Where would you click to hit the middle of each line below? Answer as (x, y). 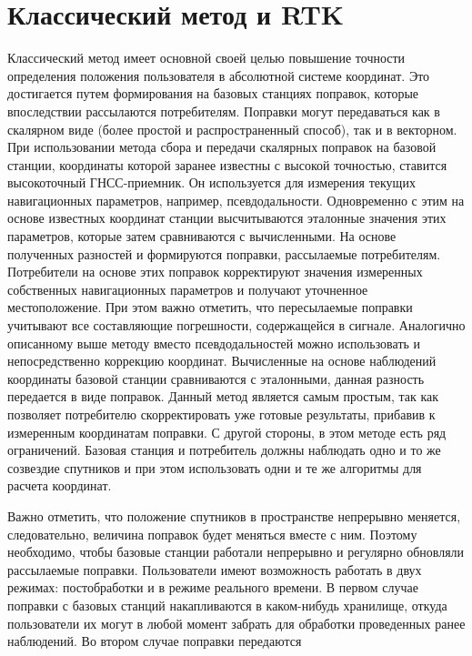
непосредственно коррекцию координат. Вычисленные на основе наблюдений (222, 361)
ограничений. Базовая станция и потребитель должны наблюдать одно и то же (224, 450)
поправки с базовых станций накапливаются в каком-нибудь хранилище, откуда (227, 605)
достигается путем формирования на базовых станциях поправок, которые (213, 93)
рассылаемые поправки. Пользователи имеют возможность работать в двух (215, 569)
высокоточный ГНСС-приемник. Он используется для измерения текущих (211, 182)
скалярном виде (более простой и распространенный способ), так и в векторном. (232, 129)
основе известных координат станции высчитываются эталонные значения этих (227, 218)
